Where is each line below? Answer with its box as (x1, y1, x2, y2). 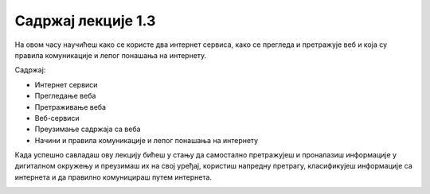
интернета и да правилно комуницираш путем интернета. (14, 172, 213, 182)
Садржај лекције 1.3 (14, 12, 156, 29)
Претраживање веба (34, 102, 107, 111)
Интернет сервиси (34, 80, 98, 89)
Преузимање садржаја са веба (34, 124, 141, 134)
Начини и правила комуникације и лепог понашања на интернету (34, 135, 259, 145)
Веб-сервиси (34, 113, 80, 122)
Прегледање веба (34, 91, 96, 101)
